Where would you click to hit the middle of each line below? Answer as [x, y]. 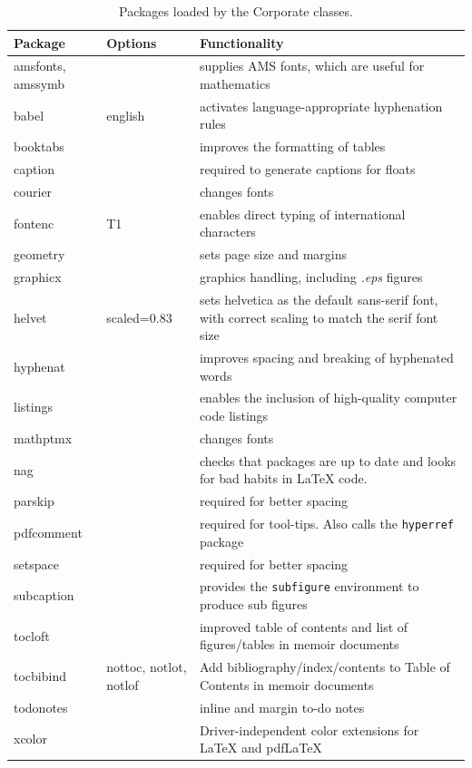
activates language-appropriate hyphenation [321, 106]
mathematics [235, 84]
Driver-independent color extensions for [309, 729]
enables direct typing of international [302, 214]
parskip [34, 501]
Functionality [241, 42]
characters [227, 232]
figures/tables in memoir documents [299, 644]
